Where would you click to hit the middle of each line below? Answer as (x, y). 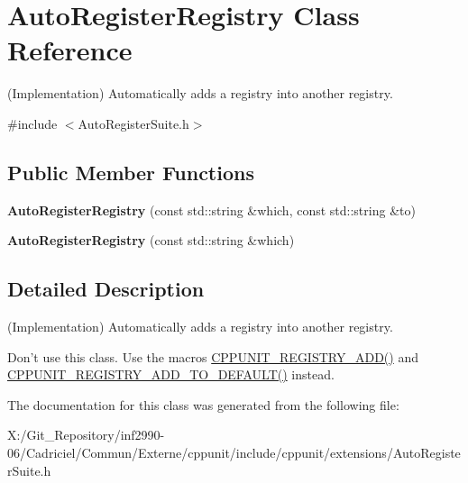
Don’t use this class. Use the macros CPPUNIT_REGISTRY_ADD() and (213, 356)
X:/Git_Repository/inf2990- (86, 435)
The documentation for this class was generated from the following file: (203, 404)
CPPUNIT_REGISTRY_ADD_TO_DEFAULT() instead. (171, 374)
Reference (70, 50)
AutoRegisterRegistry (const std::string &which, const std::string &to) (211, 210)
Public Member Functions (131, 172)
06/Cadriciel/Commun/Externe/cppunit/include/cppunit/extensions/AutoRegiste (234, 453)
